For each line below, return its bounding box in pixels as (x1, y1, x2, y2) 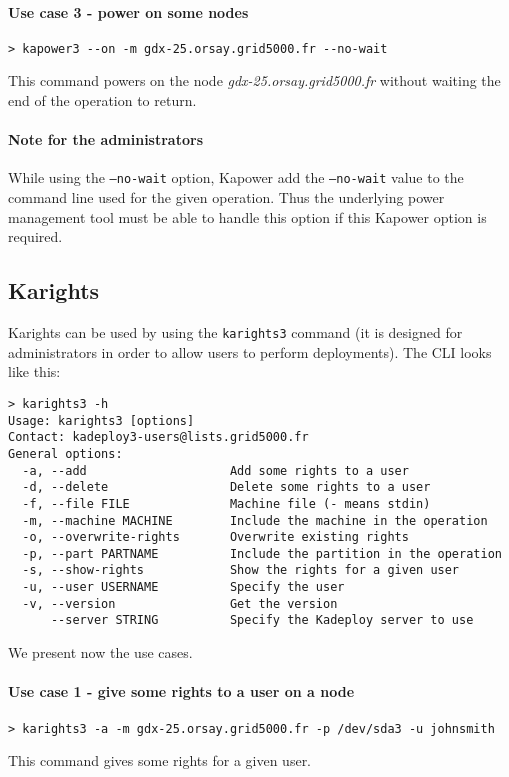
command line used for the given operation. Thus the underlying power (8, 187, 445, 208)
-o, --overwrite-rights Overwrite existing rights (22, 530, 409, 545)
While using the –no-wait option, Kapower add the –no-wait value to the (8, 167, 464, 188)
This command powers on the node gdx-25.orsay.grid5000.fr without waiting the (8, 70, 501, 91)
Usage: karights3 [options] (8, 413, 195, 428)
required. (8, 226, 63, 247)
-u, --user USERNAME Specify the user (22, 580, 345, 595)
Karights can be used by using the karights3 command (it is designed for (8, 322, 463, 343)
